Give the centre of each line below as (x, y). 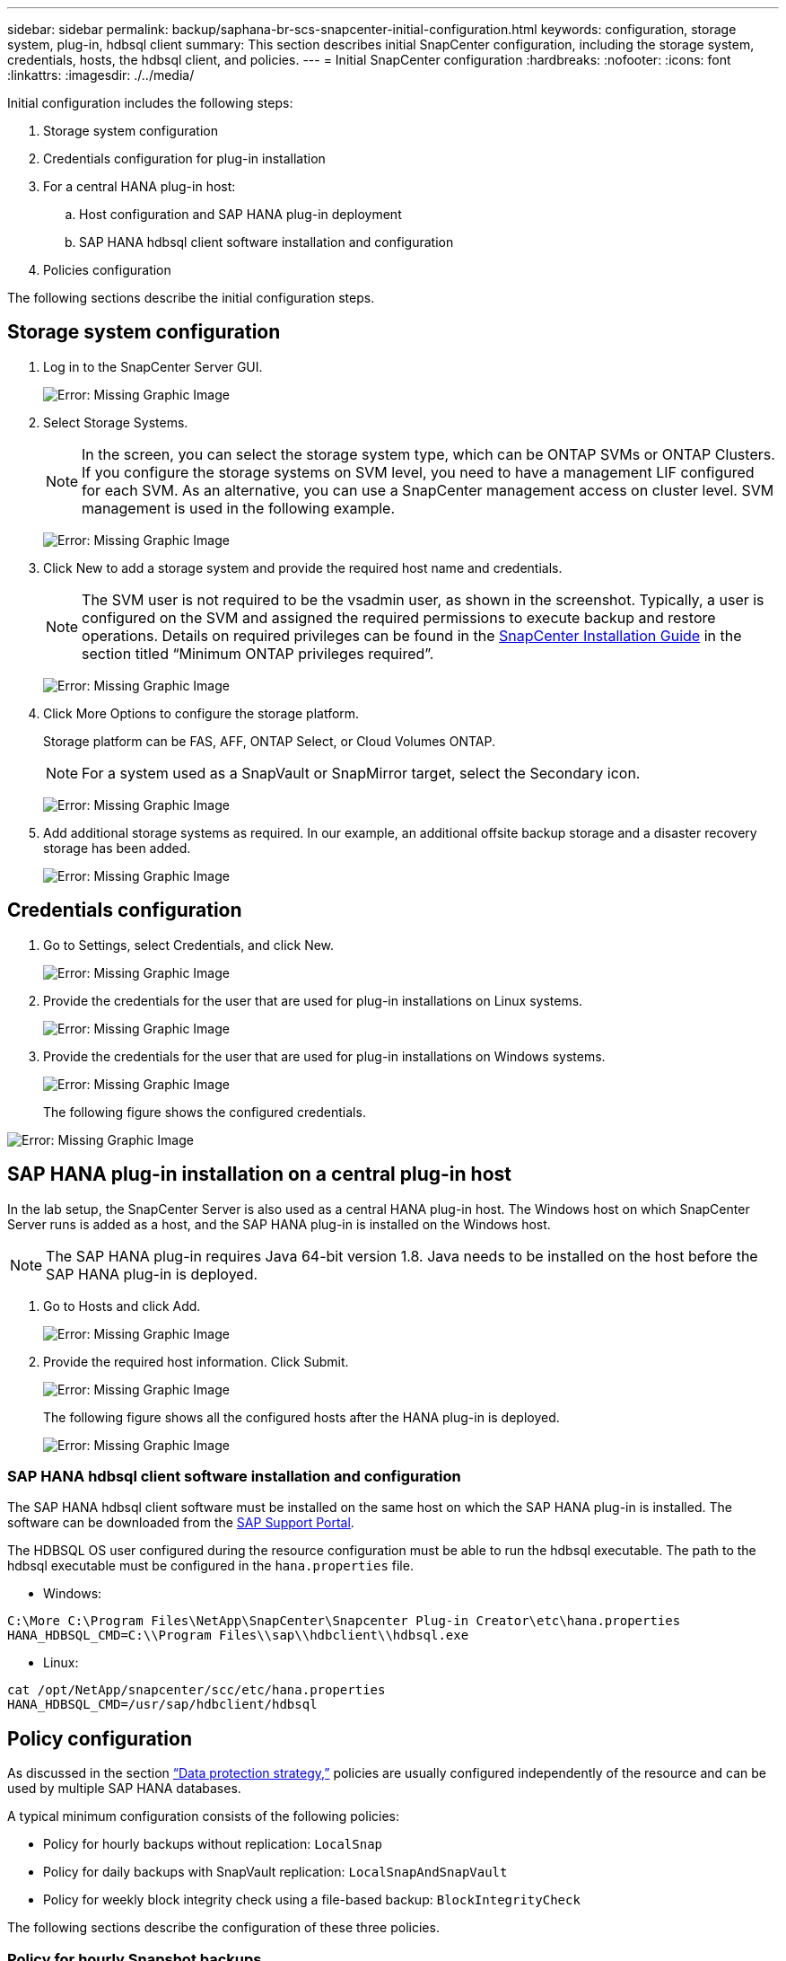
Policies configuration (107, 270)
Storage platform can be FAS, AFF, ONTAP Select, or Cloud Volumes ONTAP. (269, 741)
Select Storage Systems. (116, 422)
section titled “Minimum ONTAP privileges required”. (258, 653)
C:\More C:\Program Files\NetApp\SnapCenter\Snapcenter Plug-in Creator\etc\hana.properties (344, 1621)
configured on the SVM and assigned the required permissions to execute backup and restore (399, 617)
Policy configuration (100, 1738)
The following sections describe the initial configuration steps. (191, 298)
